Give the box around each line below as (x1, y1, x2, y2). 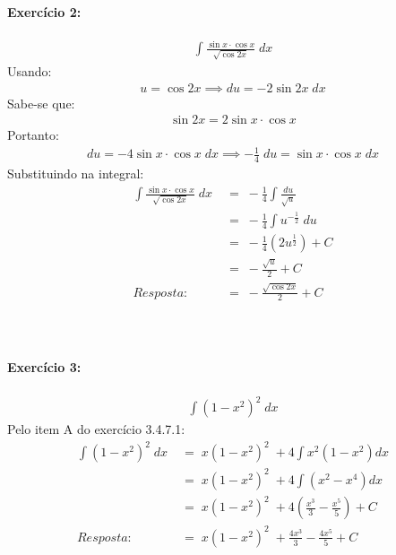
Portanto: (7, 126, 59, 144)
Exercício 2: (7, 2, 82, 21)
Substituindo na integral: (7, 164, 144, 183)
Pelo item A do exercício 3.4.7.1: (7, 420, 185, 438)
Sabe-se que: (7, 93, 75, 112)
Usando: (7, 62, 52, 81)
